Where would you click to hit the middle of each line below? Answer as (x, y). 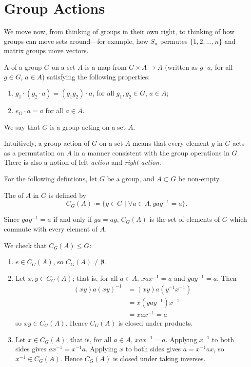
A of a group (23, 67)
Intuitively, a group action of (47, 143)
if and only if (73, 219)
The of (14, 195)
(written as (181, 67)
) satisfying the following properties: (96, 76)
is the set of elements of (185, 219)
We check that (25, 245)
